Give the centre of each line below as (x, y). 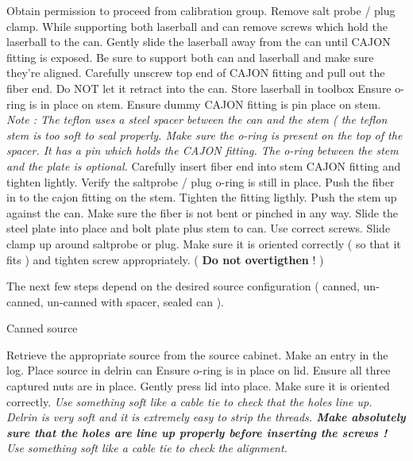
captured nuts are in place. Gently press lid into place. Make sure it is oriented (198, 386)
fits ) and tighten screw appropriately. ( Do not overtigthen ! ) (165, 259)
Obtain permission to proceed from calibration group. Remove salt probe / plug (201, 10)
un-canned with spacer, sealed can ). (135, 301)
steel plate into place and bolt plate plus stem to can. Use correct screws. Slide (199, 228)
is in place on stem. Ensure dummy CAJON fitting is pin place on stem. (205, 104)
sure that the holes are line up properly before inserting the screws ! (197, 432)
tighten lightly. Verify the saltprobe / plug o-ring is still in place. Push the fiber (201, 181)
